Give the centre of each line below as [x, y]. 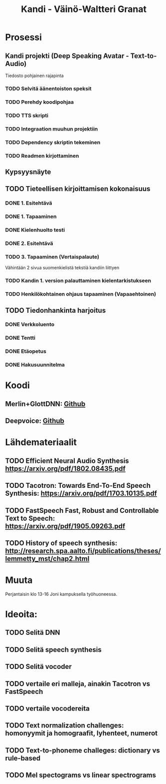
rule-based [23, 758]
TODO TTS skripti [27, 115]
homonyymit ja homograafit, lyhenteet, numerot [82, 733]
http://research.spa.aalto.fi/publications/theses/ [83, 551]
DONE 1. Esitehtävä [29, 203]
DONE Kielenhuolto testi [35, 230]
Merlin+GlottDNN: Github [45, 404]
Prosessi [24, 37]
